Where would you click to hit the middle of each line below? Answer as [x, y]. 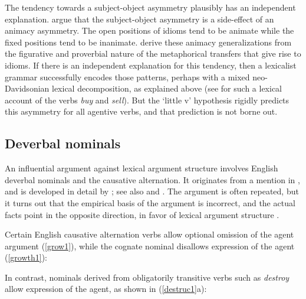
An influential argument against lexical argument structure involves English [142, 168]
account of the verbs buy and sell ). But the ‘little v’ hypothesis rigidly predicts [147, 100]
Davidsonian [27, 88]
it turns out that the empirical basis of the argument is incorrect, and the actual [150, 202]
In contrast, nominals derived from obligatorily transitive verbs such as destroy [147, 277]
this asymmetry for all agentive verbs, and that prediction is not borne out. [141, 111]
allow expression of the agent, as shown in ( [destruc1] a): [106, 289]
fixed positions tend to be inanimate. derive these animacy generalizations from [148, 42]
